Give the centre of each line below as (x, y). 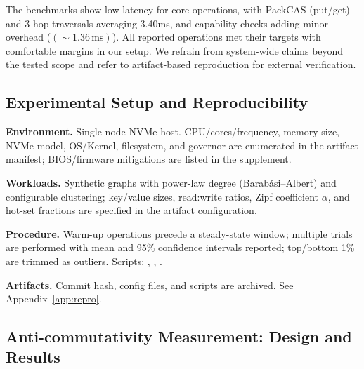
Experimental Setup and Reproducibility (157, 102)
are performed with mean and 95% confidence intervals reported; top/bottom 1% (180, 247)
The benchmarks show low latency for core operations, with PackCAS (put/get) (178, 9)
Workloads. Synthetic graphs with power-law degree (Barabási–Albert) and (171, 182)
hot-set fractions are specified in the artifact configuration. (131, 210)
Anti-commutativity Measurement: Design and (179, 336)
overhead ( (28, 37)
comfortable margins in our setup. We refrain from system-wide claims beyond (175, 50)
